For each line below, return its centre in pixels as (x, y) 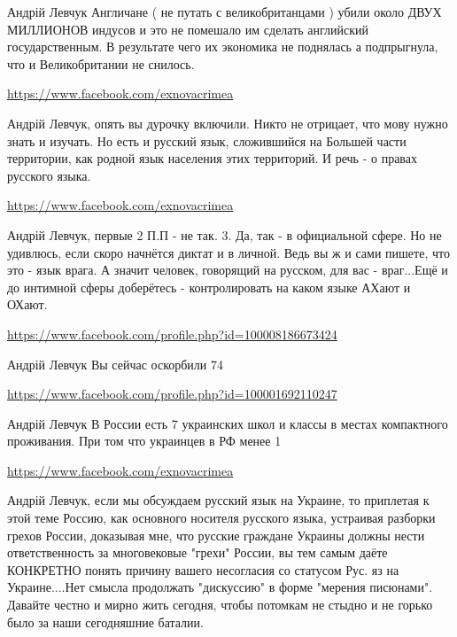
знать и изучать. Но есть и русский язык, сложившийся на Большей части (207, 140)
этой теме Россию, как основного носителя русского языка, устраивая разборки (221, 518)
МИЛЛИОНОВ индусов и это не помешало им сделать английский (188, 29)
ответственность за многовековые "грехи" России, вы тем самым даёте (198, 552)
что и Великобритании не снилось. (101, 63)
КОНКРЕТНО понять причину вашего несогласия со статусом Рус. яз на (203, 569)
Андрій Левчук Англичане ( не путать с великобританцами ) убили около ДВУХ (225, 12)
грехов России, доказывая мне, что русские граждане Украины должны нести (216, 535)
